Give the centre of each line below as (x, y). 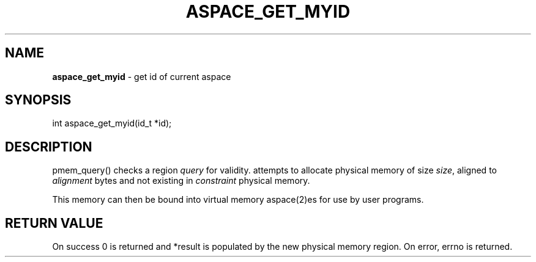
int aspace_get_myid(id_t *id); (112, 123)
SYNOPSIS (38, 100)
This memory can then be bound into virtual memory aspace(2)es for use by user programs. (238, 200)
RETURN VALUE (54, 223)
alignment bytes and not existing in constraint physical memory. (181, 181)
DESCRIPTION (49, 147)
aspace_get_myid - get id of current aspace (142, 76)
